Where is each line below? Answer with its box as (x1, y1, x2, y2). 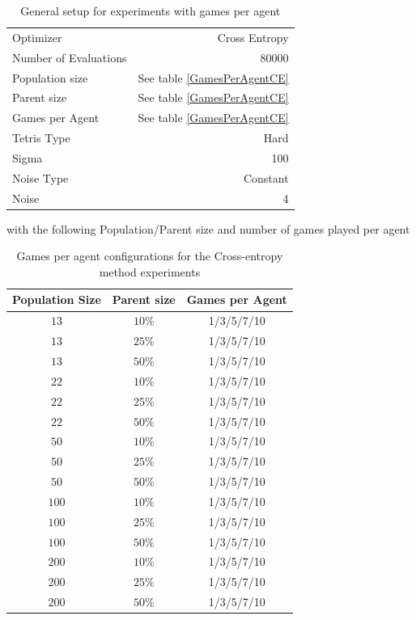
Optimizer (12, 28, 62, 45)
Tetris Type (12, 129, 70, 146)
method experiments (99, 263, 201, 280)
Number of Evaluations (12, 49, 127, 65)
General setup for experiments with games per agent (20, 2, 281, 19)
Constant (243, 169, 289, 186)
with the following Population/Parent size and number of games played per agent (6, 220, 410, 237)
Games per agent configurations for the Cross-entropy (16, 247, 283, 264)
